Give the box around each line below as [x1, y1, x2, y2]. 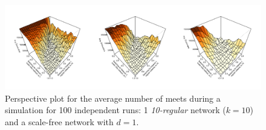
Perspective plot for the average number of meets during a [5, 91, 221, 104]
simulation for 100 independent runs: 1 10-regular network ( [5, 104, 226, 116]
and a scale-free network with [5, 115, 114, 128]
